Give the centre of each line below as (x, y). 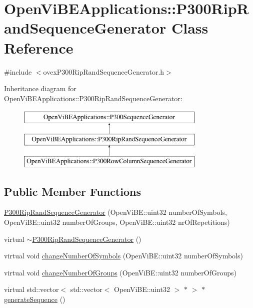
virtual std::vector (31, 289)
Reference (39, 47)
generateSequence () (35, 299)
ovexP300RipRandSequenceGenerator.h (104, 71)
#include (18, 71)
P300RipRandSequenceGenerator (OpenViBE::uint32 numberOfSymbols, (115, 212)
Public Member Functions (72, 191)
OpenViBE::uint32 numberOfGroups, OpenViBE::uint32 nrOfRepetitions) (117, 222)
